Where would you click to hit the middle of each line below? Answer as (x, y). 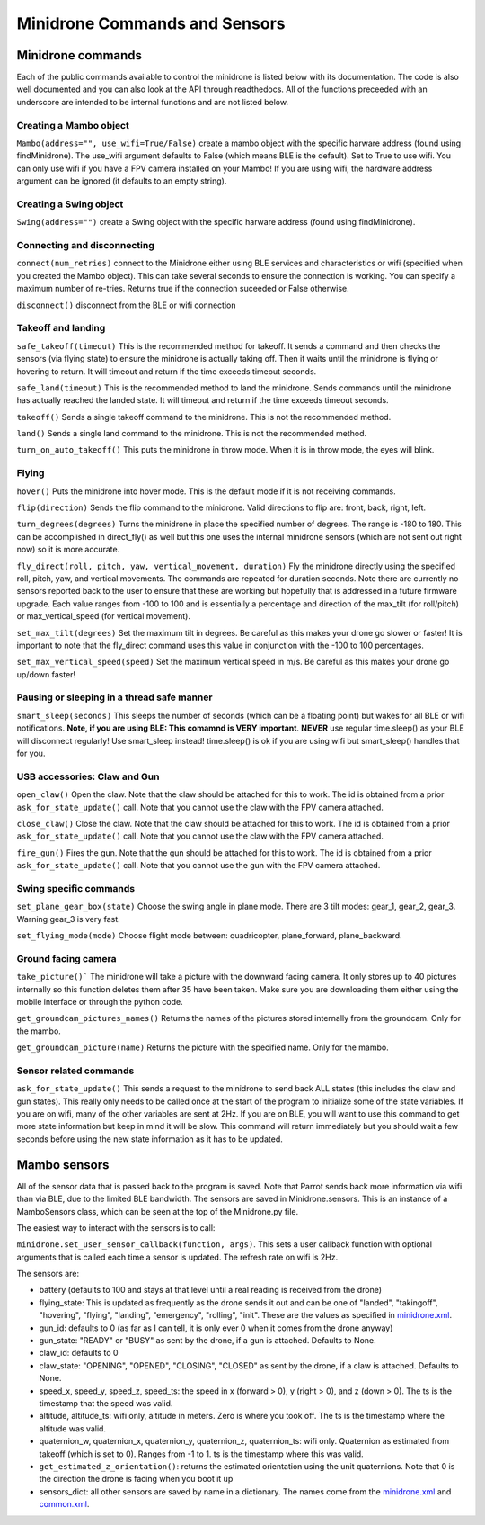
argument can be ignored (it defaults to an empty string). (122, 181)
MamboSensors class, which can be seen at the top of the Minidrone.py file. (158, 1211)
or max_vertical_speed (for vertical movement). (104, 616)
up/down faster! (46, 674)
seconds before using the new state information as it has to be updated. (150, 1139)
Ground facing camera (66, 958)
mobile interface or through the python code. (100, 1001)
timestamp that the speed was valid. (106, 1403)
